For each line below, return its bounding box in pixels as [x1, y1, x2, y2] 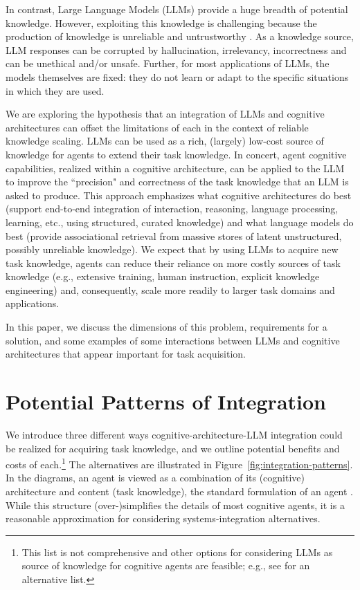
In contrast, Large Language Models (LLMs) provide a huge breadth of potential [6, 2, 348, 16]
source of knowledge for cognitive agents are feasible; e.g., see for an [21, 558, 310, 573]
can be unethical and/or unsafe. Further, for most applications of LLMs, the [6, 56, 330, 71]
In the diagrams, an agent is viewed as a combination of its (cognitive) [6, 470, 305, 485]
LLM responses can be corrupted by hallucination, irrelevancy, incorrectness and [6, 42, 347, 57]
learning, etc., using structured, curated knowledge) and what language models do [6, 214, 354, 229]
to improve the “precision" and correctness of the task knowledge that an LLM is [6, 174, 349, 189]
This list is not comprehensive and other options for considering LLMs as [21, 544, 333, 559]
